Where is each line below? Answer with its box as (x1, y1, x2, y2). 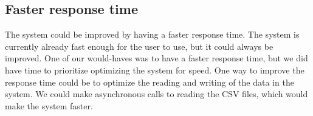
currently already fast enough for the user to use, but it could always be (5, 39, 273, 52)
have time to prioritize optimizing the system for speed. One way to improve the (5, 63, 304, 76)
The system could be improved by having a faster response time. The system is (5, 28, 300, 41)
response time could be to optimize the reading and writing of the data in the (5, 75, 294, 88)
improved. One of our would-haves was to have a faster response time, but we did (5, 52, 308, 64)
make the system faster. (5, 99, 93, 112)
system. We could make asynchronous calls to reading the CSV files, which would (5, 87, 308, 100)
